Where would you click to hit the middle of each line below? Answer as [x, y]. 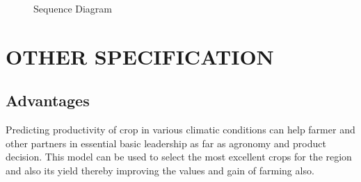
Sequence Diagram [73, 8]
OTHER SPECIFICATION [140, 56]
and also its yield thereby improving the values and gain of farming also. [160, 170]
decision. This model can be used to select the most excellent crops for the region [179, 157]
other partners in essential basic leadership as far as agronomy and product [166, 143]
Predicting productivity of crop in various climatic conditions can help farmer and [180, 130]
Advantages [48, 100]
